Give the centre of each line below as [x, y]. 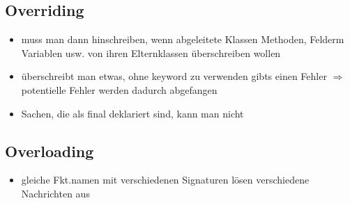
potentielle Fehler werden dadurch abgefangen [119, 89]
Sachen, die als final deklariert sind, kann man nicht [132, 113]
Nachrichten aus [55, 193]
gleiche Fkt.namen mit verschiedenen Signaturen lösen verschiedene [165, 180]
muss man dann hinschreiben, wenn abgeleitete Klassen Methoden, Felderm [183, 39]
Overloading [50, 151]
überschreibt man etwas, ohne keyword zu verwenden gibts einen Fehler [174, 76]
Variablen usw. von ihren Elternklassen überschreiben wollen [151, 52]
